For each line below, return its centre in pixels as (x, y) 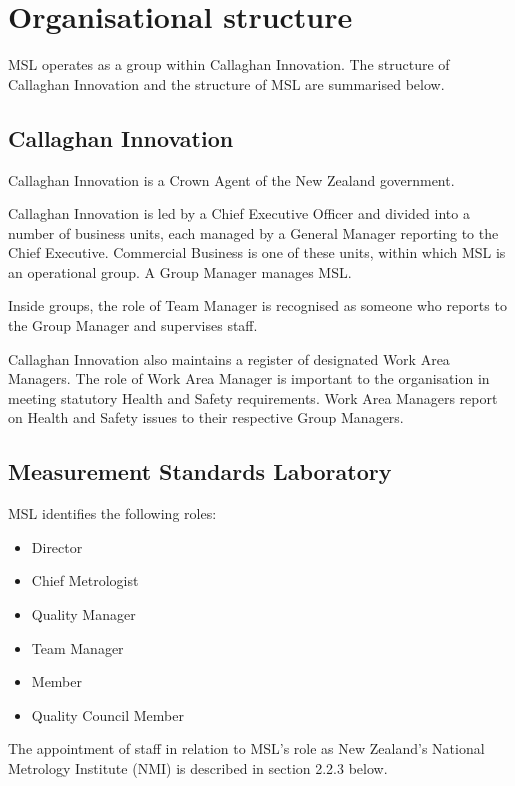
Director (57, 546)
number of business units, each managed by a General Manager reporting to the (253, 232)
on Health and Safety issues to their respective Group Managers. (206, 417)
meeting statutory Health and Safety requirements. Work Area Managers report (253, 397)
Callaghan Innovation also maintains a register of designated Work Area (229, 358)
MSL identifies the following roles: (112, 513)
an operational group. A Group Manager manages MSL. (180, 271)
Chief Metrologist (85, 580)
